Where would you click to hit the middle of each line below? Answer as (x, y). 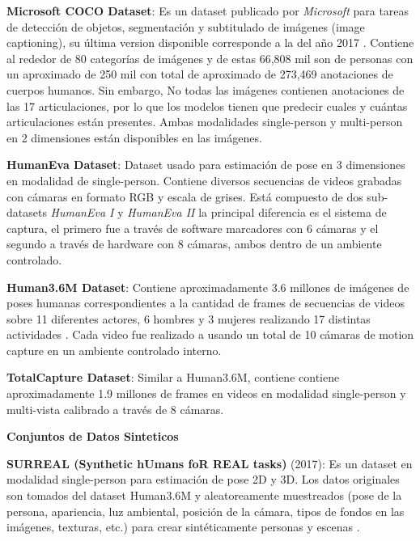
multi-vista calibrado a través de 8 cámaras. (115, 409)
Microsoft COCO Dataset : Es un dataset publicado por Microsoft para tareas (208, 11)
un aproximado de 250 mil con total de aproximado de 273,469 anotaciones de (200, 74)
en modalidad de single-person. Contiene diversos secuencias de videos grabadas (204, 180)
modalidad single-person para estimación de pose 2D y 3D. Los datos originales (203, 479)
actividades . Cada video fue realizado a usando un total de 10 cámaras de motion (210, 334)
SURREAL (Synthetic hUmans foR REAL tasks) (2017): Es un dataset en (210, 463)
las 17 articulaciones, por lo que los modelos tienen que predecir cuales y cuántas (207, 106)
